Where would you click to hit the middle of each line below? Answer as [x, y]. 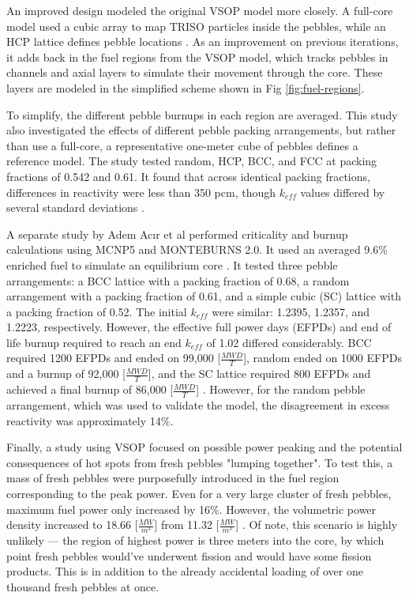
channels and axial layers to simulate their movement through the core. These [195, 72]
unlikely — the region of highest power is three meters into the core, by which [195, 540]
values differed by [343, 192]
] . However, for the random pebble [281, 389]
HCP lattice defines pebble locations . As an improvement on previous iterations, [203, 42]
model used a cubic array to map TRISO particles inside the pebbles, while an [196, 26]
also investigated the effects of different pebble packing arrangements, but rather [201, 130]
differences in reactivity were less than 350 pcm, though [141, 192]
